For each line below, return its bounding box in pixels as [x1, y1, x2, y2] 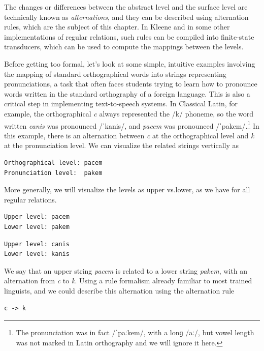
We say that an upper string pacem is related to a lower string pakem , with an [4, 265, 247, 276]
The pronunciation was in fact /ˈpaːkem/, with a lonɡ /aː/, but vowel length [16, 327, 254, 338]
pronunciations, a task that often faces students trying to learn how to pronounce [4, 78, 257, 89]
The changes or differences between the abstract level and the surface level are [4, 2, 248, 12]
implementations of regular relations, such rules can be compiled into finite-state [4, 31, 254, 42]
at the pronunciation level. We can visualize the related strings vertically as [4, 140, 239, 151]
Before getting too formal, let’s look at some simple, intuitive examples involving [4, 58, 255, 69]
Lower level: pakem [4, 223, 70, 230]
